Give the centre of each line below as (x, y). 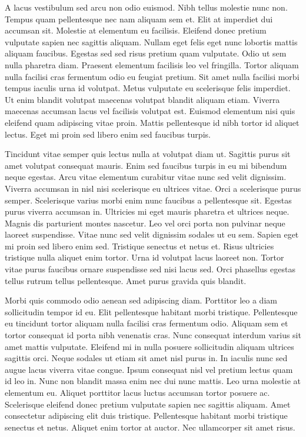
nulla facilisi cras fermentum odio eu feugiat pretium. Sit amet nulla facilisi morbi (152, 76)
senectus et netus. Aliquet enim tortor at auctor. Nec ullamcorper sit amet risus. (150, 427)
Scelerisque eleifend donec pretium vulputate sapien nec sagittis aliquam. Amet (148, 404)
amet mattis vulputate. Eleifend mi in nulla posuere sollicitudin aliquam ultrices (149, 346)
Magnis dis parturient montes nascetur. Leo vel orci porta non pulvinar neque (145, 223)
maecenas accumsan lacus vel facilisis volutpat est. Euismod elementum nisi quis (150, 111)
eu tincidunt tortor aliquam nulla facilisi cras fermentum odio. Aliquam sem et (147, 323)
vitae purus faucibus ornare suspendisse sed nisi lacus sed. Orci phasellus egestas (150, 269)
